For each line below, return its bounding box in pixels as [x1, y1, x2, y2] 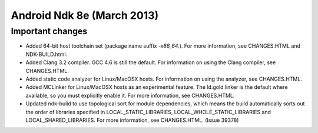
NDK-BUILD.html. [25, 51, 68, 58]
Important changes [11, 26, 88, 36]
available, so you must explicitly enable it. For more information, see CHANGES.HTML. [25, 92, 235, 99]
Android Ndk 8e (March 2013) [11, 9, 159, 22]
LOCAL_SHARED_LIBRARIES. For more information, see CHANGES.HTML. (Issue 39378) [25, 117, 239, 124]
